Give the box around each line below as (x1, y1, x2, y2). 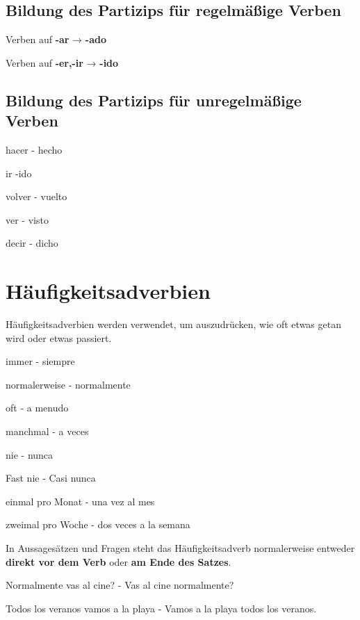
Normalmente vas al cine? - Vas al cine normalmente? (6, 578, 234, 592)
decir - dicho (6, 236, 58, 250)
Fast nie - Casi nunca (6, 471, 96, 485)
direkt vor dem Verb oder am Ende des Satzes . (6, 554, 231, 569)
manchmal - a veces (6, 424, 89, 439)
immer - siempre (6, 354, 75, 368)
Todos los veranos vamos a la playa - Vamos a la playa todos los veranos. (6, 601, 317, 615)
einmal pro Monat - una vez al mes (6, 493, 155, 508)
